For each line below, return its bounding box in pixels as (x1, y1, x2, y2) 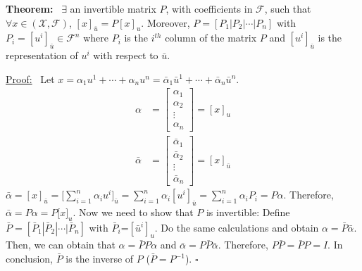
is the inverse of (65, 251, 134, 266)
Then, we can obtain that (6, 237, 116, 252)
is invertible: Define (206, 204, 290, 219)
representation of (6, 48, 78, 63)
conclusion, (6, 251, 53, 266)
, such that (264, 1, 311, 15)
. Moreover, (141, 15, 190, 30)
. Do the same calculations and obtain (154, 220, 319, 234)
